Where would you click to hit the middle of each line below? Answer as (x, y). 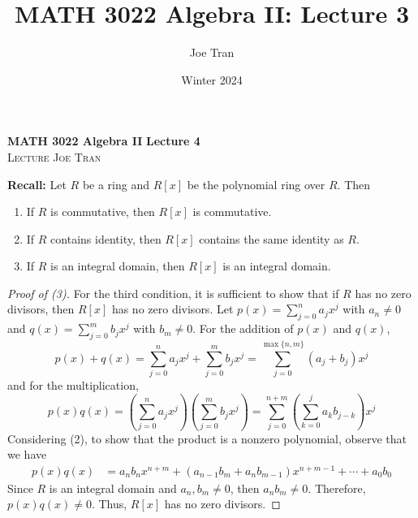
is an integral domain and (113, 488)
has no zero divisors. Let (172, 309)
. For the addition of (243, 328)
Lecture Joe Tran (54, 156)
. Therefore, (337, 488)
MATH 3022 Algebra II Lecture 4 (104, 141)
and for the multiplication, (73, 385)
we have (27, 454)
